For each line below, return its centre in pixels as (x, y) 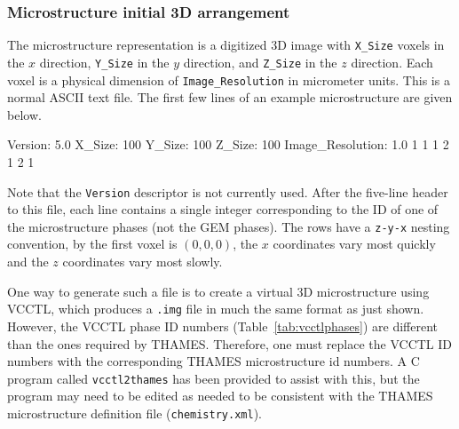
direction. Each (392, 62)
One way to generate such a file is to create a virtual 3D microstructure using (218, 291)
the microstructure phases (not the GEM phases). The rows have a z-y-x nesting (229, 226)
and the (28, 262)
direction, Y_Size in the (104, 62)
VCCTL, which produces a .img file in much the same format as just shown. (216, 309)
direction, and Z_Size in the (260, 62)
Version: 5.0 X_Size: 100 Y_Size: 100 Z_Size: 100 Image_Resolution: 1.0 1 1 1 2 (228, 144)
